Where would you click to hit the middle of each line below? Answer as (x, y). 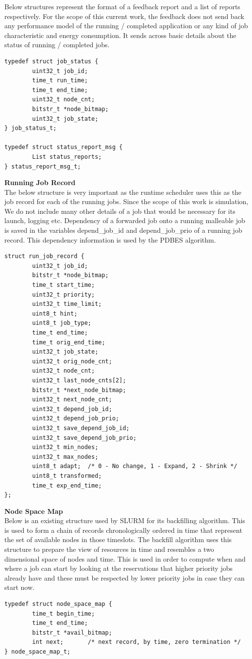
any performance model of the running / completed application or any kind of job (126, 26)
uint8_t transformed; (67, 476)
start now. (19, 587)
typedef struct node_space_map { (58, 604)
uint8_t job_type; (62, 323)
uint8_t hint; (55, 313)
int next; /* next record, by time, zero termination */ (136, 642)
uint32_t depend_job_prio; (76, 419)
